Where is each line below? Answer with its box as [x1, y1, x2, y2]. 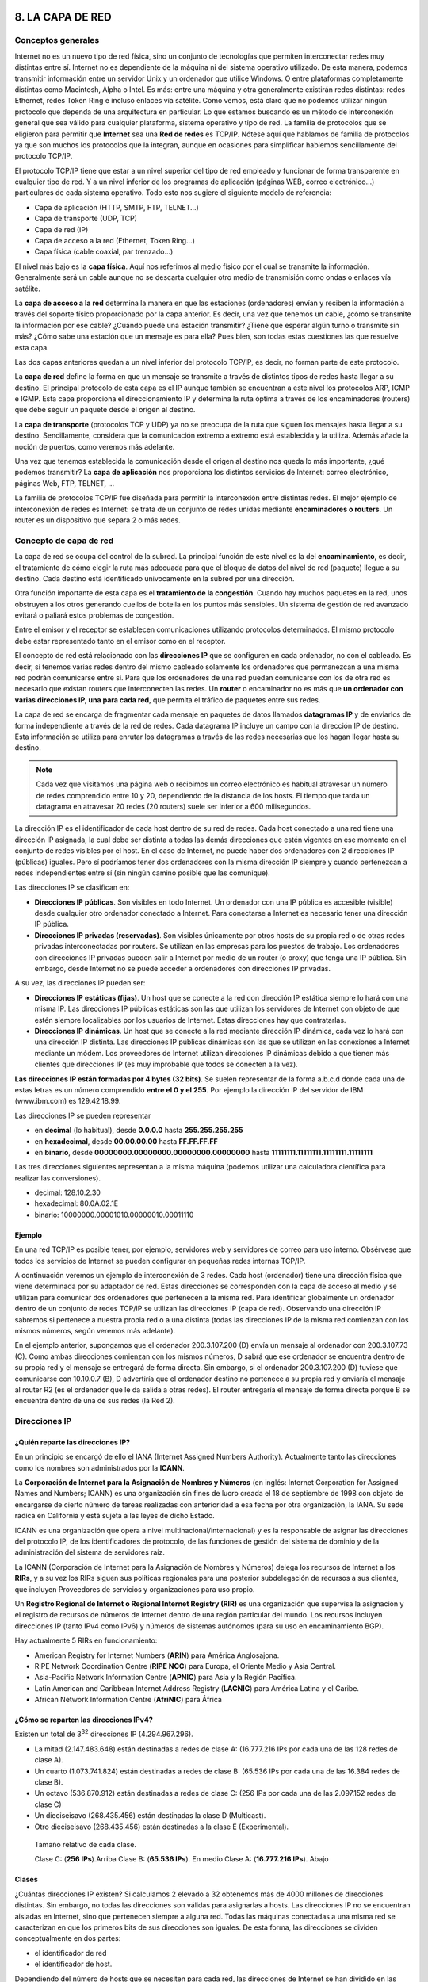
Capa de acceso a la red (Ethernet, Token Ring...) [34, 236, 196, 246]
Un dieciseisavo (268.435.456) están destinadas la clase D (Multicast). [34, 1811, 266, 1820]
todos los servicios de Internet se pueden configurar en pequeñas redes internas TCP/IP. [14, 1256, 306, 1265]
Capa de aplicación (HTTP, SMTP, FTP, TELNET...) [34, 202, 200, 212]
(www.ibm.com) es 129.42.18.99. [14, 1096, 121, 1106]
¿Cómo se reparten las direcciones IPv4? [14, 1715, 154, 1724]
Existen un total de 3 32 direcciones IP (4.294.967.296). [14, 1728, 193, 1739]
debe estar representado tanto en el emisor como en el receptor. [14, 636, 226, 645]
